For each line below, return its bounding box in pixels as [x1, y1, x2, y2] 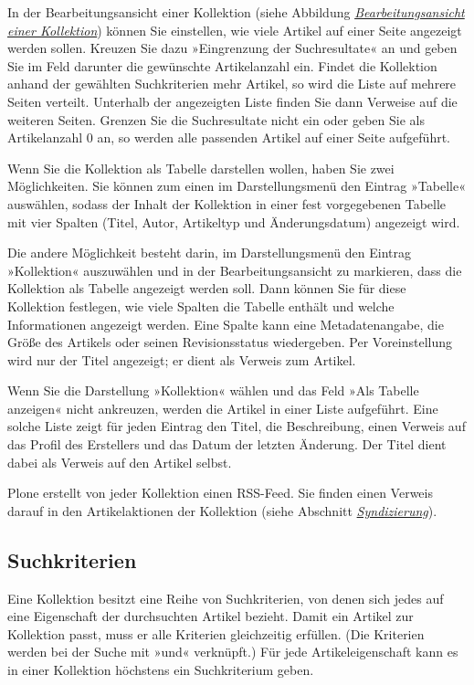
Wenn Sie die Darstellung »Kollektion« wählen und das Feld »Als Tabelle [7, 381, 419, 400]
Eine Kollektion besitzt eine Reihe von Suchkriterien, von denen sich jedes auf [7, 588, 444, 607]
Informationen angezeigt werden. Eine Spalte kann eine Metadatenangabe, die [7, 314, 444, 333]
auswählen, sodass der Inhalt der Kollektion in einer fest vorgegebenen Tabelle [7, 194, 447, 213]
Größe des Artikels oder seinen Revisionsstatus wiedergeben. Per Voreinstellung [7, 332, 453, 352]
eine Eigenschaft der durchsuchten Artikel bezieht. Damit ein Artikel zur [7, 606, 414, 626]
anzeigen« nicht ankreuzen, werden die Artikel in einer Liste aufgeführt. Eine [7, 398, 438, 417]
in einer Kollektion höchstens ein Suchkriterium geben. [7, 660, 314, 680]
